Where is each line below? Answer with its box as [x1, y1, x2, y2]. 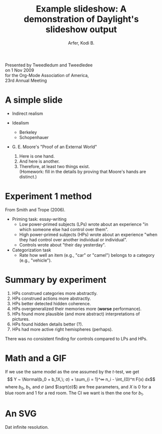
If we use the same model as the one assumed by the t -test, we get [5, 369, 139, 374]
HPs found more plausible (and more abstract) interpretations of [12, 311, 140, 317]
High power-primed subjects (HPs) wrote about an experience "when [19, 232, 158, 237]
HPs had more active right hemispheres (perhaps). [12, 326, 113, 332]
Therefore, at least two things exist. [19, 163, 90, 169]
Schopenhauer [19, 134, 49, 140]
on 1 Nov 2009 [5, 67, 34, 73]
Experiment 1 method [5, 191, 92, 202]
